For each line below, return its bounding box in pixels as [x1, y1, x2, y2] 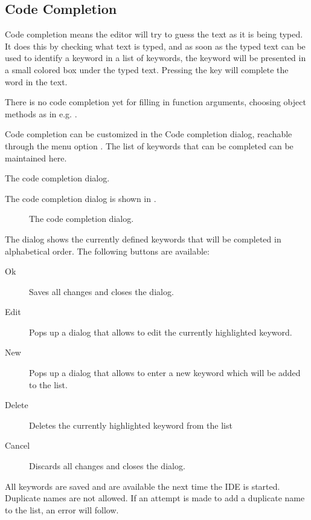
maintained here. [5, 151, 67, 164]
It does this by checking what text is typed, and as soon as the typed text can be [5, 39, 306, 52]
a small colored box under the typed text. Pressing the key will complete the [5, 63, 289, 76]
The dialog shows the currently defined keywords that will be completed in [5, 232, 281, 245]
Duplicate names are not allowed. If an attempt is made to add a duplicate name [5, 492, 305, 504]
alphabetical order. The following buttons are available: [5, 244, 210, 257]
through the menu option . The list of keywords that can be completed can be [5, 139, 293, 152]
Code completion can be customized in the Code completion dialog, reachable [5, 128, 292, 140]
